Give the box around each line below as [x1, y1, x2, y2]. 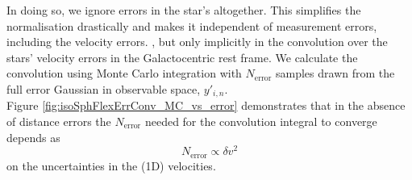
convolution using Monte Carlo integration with [6, 65, 242, 82]
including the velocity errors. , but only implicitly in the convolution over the [6, 33, 388, 50]
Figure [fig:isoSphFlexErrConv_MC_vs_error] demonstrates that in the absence [6, 97, 406, 114]
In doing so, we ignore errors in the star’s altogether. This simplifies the [6, 2, 361, 18]
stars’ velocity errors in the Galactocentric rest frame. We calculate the [6, 48, 358, 65]
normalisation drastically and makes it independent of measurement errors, [6, 17, 377, 34]
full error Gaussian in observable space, [6, 80, 201, 97]
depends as [6, 128, 60, 145]
